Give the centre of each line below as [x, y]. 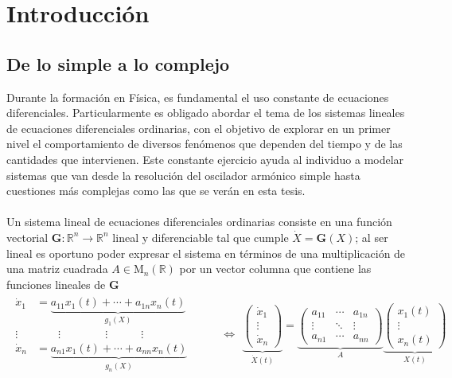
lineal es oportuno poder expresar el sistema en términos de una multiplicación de [206, 253]
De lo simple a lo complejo [118, 63]
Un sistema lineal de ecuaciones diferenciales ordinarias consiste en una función [199, 222]
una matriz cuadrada [57, 269]
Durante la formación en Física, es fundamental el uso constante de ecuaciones [198, 97]
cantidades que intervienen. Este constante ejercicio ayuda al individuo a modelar [205, 159]
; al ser [372, 237]
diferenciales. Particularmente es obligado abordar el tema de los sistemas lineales [206, 113]
